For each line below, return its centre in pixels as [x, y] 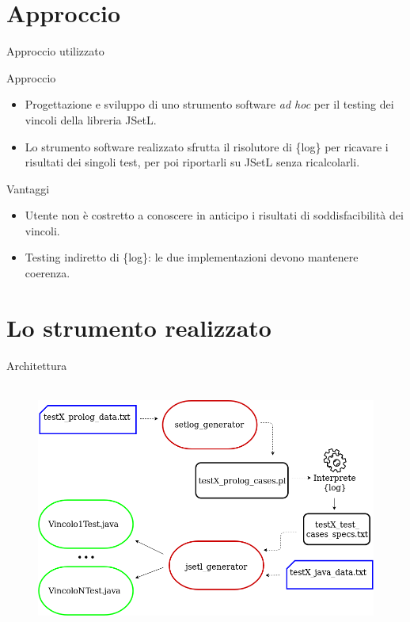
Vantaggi [28, 188]
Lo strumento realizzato [139, 327]
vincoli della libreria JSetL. [91, 119]
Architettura [37, 365]
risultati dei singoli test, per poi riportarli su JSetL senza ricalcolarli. [192, 162]
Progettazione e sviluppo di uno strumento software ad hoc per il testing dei [209, 104]
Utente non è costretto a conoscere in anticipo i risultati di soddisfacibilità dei [214, 215]
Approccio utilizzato [55, 51]
